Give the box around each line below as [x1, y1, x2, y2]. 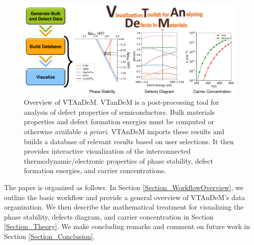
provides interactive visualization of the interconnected [24, 146, 191, 156]
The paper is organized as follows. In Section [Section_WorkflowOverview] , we [4, 182, 244, 192]
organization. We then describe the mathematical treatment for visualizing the [4, 202, 244, 212]
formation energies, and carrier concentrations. [24, 165, 166, 176]
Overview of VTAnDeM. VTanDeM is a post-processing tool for [24, 97, 219, 107]
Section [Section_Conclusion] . [4, 231, 95, 241]
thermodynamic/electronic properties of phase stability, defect [24, 155, 213, 166]
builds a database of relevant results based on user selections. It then [24, 136, 234, 146]
